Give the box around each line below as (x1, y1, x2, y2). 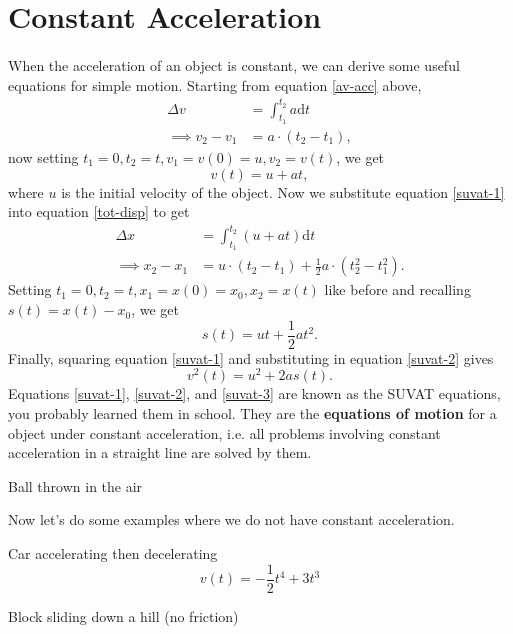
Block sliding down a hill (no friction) (8, 605, 239, 626)
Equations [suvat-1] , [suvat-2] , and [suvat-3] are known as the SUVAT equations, (8, 383, 501, 404)
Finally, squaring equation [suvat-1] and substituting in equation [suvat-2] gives (8, 347, 494, 368)
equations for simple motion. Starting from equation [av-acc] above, (8, 74, 422, 95)
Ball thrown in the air (8, 475, 143, 496)
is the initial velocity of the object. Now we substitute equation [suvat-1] (61, 181, 505, 202)
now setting (8, 146, 79, 167)
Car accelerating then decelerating (8, 542, 218, 563)
